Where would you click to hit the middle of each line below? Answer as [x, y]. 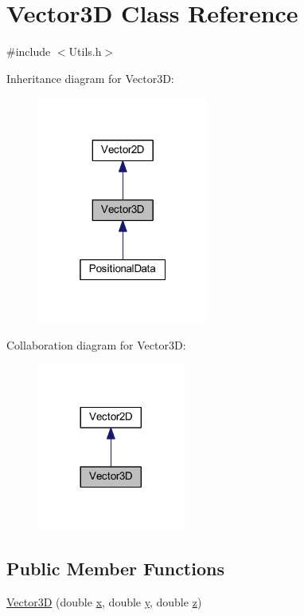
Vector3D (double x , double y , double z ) [104, 602]
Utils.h [85, 51]
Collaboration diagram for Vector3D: [96, 345]
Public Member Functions [115, 569]
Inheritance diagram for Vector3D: [90, 78]
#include [29, 51]
